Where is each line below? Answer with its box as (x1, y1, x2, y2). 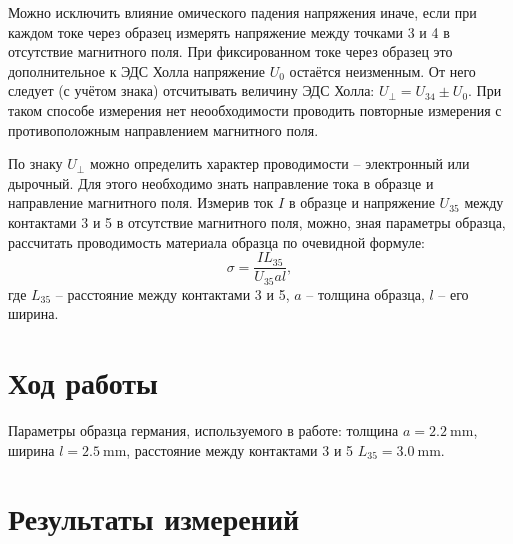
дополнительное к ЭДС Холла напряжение (8, 60, 265, 81)
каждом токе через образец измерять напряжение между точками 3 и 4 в (8, 21, 450, 42)
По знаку (8, 153, 63, 174)
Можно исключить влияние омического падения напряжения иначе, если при (8, 2, 477, 22)
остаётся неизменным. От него (289, 60, 476, 81)
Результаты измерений (8, 498, 300, 539)
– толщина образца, (306, 283, 425, 304)
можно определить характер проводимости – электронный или (89, 153, 470, 174)
